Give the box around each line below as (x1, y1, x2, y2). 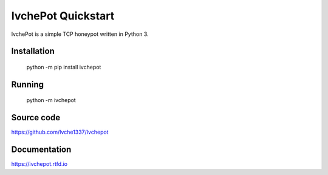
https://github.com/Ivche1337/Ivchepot (11, 128, 109, 136)
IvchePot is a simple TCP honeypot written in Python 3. (11, 30, 149, 38)
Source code (11, 112, 61, 123)
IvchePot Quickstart (11, 9, 115, 22)
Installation (11, 46, 55, 57)
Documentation (11, 145, 72, 155)
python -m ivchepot (26, 97, 76, 104)
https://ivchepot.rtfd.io (11, 160, 68, 168)
